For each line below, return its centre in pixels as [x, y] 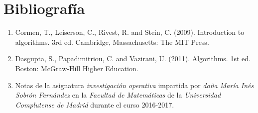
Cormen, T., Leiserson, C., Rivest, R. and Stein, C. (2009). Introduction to [130, 32]
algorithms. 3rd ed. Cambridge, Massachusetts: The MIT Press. [112, 42]
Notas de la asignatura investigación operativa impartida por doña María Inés [134, 85]
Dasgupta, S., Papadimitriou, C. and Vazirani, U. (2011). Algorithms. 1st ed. [133, 58]
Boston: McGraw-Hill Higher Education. [77, 68]
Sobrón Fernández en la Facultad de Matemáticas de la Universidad [118, 95]
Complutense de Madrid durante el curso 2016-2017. [95, 104]
